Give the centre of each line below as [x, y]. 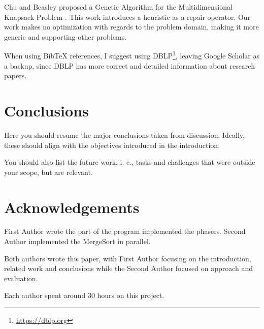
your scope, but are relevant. [48, 172]
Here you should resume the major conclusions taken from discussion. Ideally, [124, 134]
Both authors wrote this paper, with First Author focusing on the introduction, [128, 258]
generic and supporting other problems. [65, 36]
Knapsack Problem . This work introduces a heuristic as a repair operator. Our [127, 17]
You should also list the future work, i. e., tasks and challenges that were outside [130, 162]
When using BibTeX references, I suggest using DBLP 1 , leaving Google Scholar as [132, 55]
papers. [15, 76]
